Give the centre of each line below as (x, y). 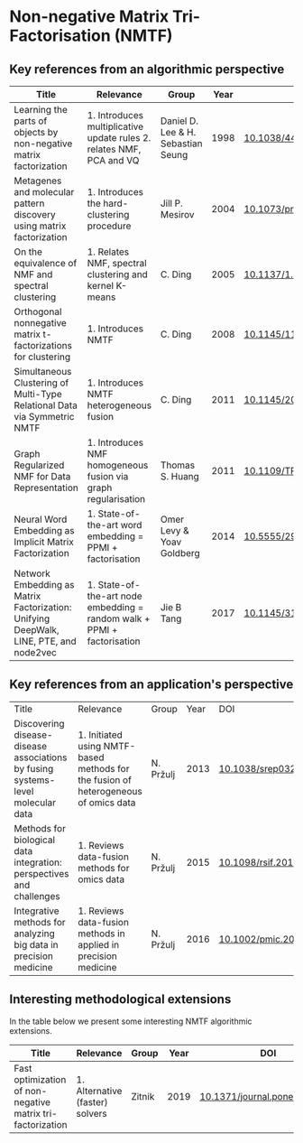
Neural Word (41, 519)
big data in (36, 944)
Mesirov (178, 214)
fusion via (108, 476)
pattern (29, 203)
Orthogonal (38, 311)
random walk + (119, 618)
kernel (101, 286)
